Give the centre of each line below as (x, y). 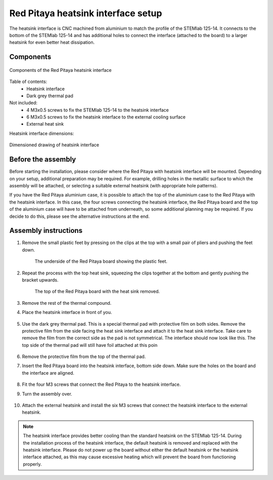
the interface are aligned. (48, 373)
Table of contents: (28, 82)
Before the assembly (43, 159)
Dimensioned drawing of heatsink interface (54, 145)
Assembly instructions (46, 231)
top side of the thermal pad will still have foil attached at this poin (90, 345)
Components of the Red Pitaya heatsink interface (60, 70)
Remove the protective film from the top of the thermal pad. (84, 356)
